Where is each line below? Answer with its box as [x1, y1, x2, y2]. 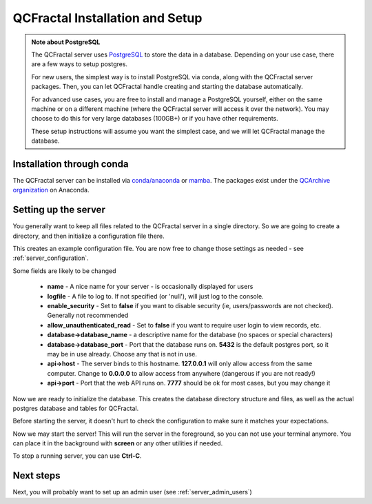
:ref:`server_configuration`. [12, 254, 89, 262]
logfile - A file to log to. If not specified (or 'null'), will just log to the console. [47, 292, 265, 300]
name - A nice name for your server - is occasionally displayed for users [47, 283, 254, 291]
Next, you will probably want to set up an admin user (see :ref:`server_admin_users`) [12, 488, 253, 496]
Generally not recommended [47, 311, 129, 320]
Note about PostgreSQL [31, 38, 101, 46]
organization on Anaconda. [12, 186, 90, 194]
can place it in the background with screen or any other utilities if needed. [12, 439, 223, 447]
